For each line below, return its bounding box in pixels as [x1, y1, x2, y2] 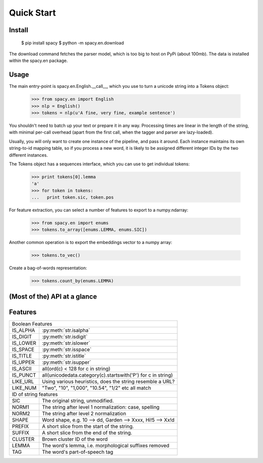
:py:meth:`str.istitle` [42, 352, 86, 359]
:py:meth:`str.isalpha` [42, 327, 90, 334]
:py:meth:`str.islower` [42, 340, 90, 346]
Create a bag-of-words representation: [9, 265, 87, 271]
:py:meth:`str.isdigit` [42, 333, 88, 340]
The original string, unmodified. [42, 397, 114, 404]
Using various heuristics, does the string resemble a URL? [42, 378, 175, 385]
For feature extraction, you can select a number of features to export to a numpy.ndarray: [9, 207, 188, 213]
